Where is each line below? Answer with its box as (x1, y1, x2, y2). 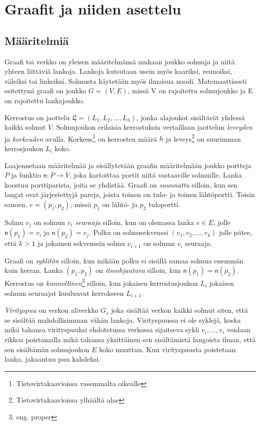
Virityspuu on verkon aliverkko (4, 305, 98, 315)
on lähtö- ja (102, 199, 138, 209)
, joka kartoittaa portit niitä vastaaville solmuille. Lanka (69, 170, 242, 180)
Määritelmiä (4, 32, 69, 48)
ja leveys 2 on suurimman (165, 132, 241, 144)
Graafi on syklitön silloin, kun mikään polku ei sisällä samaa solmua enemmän (4, 255, 244, 265)
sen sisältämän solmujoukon (4, 344, 89, 354)
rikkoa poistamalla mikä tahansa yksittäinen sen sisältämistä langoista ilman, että (4, 334, 256, 344)
